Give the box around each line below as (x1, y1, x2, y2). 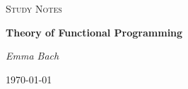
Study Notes (6, 1, 62, 15)
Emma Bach (6, 48, 59, 63)
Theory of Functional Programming (6, 25, 183, 39)
